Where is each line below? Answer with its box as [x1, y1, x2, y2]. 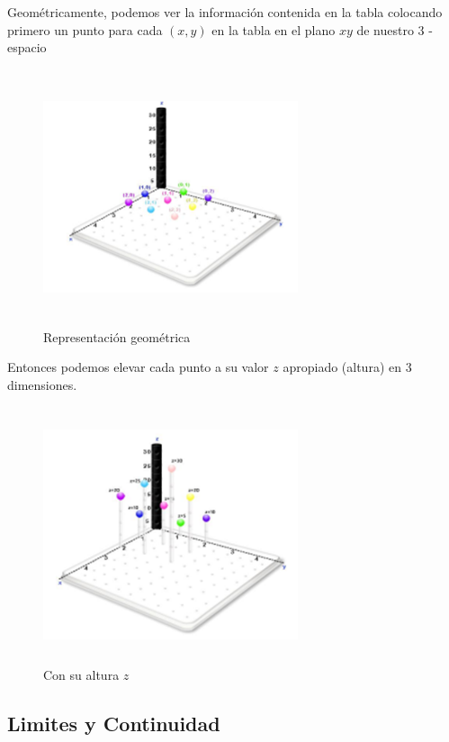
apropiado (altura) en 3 [283, 357, 412, 376]
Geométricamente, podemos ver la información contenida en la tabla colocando [7, 3, 443, 21]
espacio [7, 38, 47, 57]
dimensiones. [7, 376, 77, 394]
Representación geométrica [43, 327, 191, 346]
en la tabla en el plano [211, 20, 336, 39]
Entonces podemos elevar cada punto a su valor [7, 357, 269, 376]
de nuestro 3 [356, 20, 425, 39]
